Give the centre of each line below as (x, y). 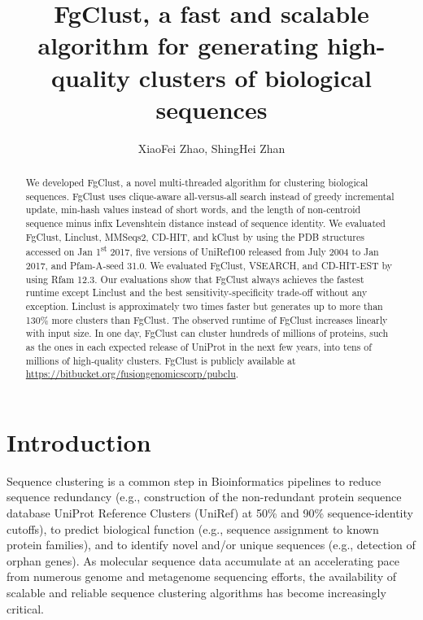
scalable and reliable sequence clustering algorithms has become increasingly (196, 592)
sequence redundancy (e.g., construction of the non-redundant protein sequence (204, 497)
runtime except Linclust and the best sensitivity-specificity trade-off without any (196, 293)
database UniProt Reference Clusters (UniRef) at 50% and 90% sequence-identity (210, 513)
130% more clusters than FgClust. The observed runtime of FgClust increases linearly (207, 319)
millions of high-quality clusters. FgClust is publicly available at (161, 360)
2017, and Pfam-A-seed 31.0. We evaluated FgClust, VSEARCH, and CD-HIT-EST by (209, 265)
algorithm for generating (178, 45)
